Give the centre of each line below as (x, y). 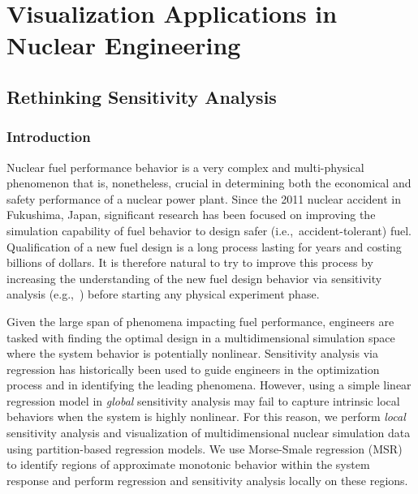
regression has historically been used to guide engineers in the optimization (193, 369)
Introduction (49, 137)
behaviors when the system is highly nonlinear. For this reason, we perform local (206, 417)
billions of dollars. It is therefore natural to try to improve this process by (190, 262)
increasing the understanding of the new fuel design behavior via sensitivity (194, 278)
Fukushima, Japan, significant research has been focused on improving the (191, 215)
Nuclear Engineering (124, 45)
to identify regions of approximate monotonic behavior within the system (188, 464)
